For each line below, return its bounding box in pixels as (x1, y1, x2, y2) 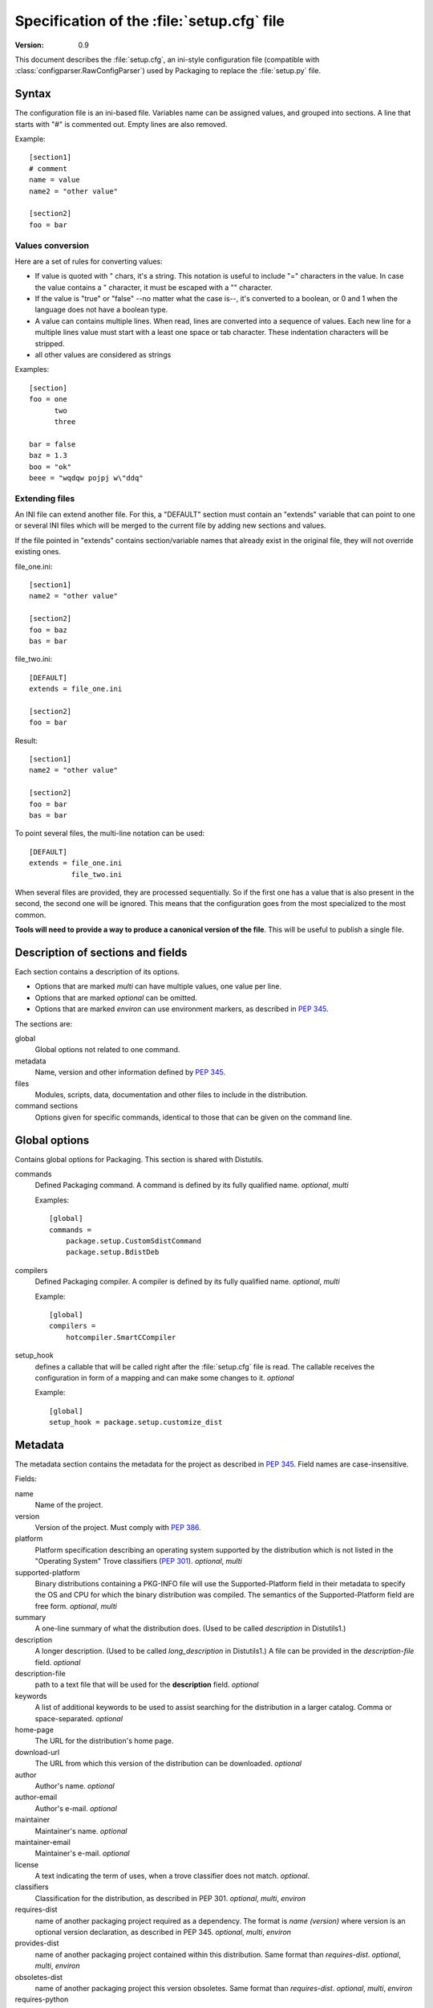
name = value (29, 175, 80, 185)
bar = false (29, 439, 76, 449)
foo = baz (29, 625, 67, 635)
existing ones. (14, 547, 62, 557)
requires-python (14, 1994, 69, 2004)
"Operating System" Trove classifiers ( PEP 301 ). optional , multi (34, 1557, 242, 1566)
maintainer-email (14, 1837, 71, 1847)
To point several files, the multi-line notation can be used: (14, 828, 205, 839)
